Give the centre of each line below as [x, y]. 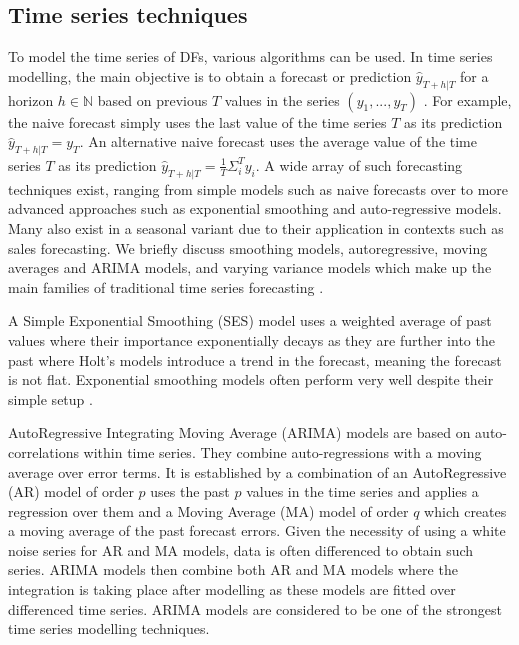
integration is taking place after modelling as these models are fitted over [232, 589]
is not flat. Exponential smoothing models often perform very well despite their [251, 379]
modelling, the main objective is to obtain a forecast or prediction [210, 75]
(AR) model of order [71, 491]
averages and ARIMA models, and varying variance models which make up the [250, 267]
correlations [43, 451]
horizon [31, 99]
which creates [465, 510]
